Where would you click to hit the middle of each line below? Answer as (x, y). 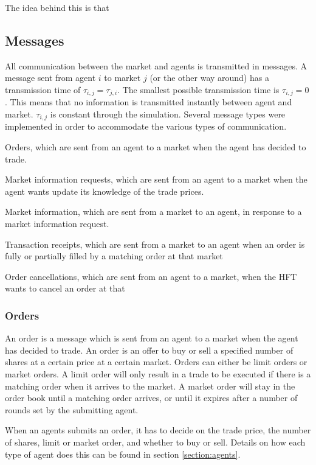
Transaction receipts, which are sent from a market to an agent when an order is (155, 244)
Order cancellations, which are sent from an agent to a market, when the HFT (151, 276)
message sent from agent (50, 78)
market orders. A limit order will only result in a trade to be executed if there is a (158, 374)
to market (122, 78)
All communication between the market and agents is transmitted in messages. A (156, 65)
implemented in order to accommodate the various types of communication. (146, 126)
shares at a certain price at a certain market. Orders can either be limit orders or (156, 362)
